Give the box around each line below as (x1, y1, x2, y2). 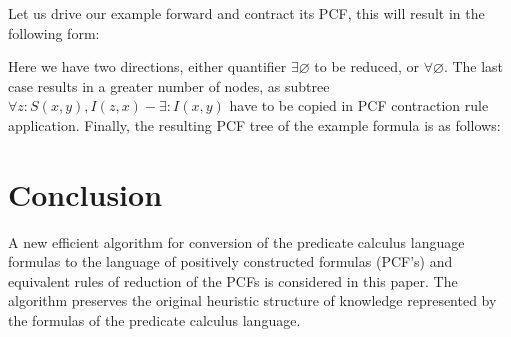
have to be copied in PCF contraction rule (229, 95, 489, 116)
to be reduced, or (314, 56, 419, 77)
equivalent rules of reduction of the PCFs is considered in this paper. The (8, 270, 458, 291)
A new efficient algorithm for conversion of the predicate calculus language (8, 231, 465, 252)
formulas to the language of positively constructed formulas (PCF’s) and (8, 251, 453, 272)
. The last (443, 56, 504, 77)
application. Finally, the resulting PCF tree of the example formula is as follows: (8, 114, 501, 135)
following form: (8, 22, 100, 43)
